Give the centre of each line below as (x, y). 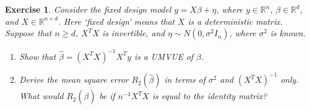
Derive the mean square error (74, 79)
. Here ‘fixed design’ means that (116, 21)
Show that (37, 56)
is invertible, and (134, 33)
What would (41, 96)
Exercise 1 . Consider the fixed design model (88, 9)
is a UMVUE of (164, 56)
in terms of (185, 79)
